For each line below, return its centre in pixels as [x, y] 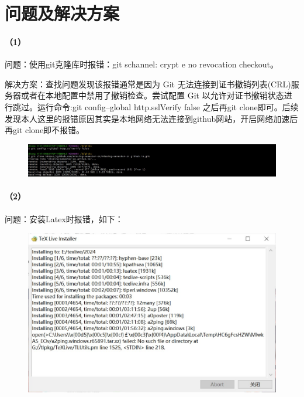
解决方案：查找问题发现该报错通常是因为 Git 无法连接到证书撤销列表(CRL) [148, 84]
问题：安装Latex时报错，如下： [64, 218]
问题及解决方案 [62, 13]
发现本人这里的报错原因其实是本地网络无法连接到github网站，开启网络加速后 [151, 118]
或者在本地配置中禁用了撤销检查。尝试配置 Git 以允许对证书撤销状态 [152, 95]
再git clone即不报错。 [45, 130]
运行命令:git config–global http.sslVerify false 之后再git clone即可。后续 [168, 106]
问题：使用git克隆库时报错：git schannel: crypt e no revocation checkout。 [141, 64]
